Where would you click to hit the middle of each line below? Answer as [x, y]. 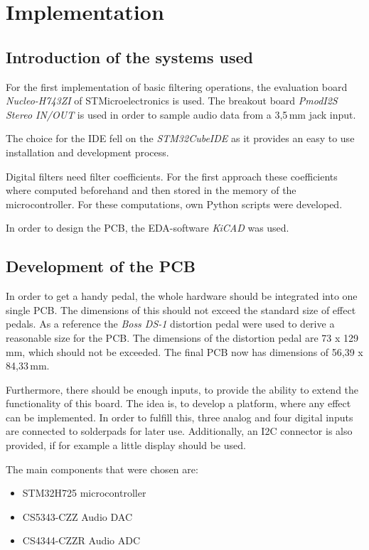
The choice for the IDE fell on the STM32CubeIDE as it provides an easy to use [180, 138]
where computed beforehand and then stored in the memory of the [151, 190]
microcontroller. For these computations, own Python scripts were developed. [174, 204]
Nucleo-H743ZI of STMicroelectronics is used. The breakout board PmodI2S [172, 101]
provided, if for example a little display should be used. [126, 445]
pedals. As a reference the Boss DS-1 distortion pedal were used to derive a [170, 324]
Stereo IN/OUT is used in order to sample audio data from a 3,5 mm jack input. [181, 114]
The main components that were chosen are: [102, 469]
